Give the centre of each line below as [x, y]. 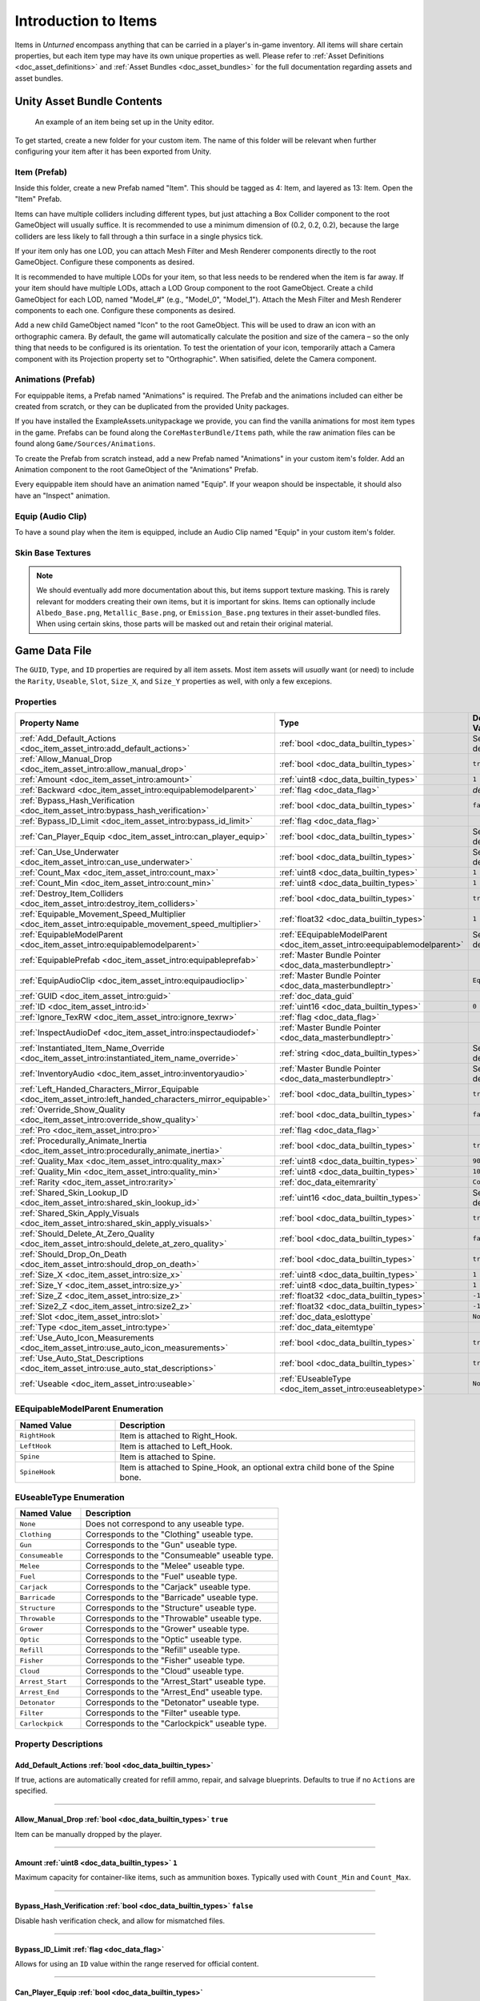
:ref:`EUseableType [315, 1378]
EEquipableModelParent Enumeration [89, 1409]
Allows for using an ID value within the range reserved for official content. [137, 1963]
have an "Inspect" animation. [62, 495]
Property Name [49, 723]
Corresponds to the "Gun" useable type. [161, 1545]
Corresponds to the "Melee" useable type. [165, 1566]
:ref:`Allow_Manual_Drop [66, 759]
